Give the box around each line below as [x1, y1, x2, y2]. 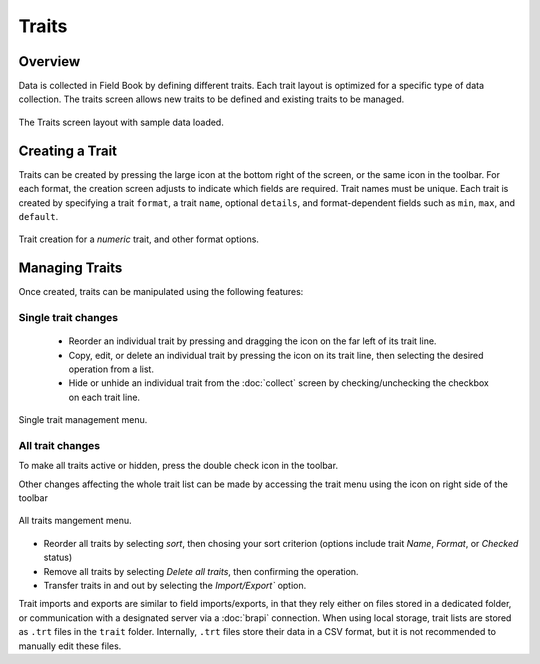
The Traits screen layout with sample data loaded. [18, 116, 224, 128]
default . [18, 210, 59, 222]
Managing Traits [18, 260, 123, 277]
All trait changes [18, 438, 100, 452]
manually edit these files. [18, 640, 122, 652]
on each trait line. [68, 391, 140, 403]
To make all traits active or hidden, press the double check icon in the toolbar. [18, 460, 339, 472]
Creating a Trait [18, 142, 118, 159]
